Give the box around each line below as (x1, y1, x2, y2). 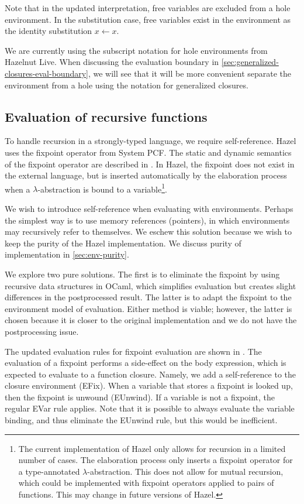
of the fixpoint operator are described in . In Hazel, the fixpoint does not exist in (5, 157, 295, 170)
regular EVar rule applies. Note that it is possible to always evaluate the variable (5, 402, 295, 414)
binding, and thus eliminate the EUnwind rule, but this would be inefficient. (5, 414, 278, 426)
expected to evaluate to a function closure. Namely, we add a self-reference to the (5, 368, 296, 380)
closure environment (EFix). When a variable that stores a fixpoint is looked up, (5, 379, 293, 392)
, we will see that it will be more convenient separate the (88, 67, 292, 79)
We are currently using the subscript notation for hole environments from (5, 44, 268, 56)
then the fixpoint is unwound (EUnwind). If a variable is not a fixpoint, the (5, 390, 275, 403)
